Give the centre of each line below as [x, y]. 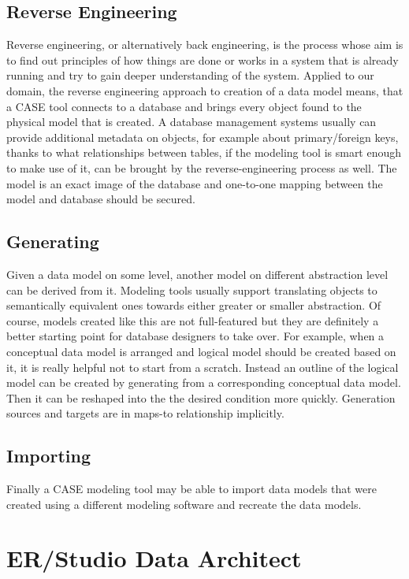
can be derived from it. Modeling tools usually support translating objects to [192, 289]
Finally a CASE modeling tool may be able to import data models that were [191, 489]
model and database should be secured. [101, 199]
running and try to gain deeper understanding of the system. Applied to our [190, 75]
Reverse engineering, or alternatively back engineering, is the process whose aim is [205, 45]
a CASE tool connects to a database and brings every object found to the [184, 106]
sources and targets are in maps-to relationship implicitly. [145, 413]
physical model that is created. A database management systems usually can [191, 122]
